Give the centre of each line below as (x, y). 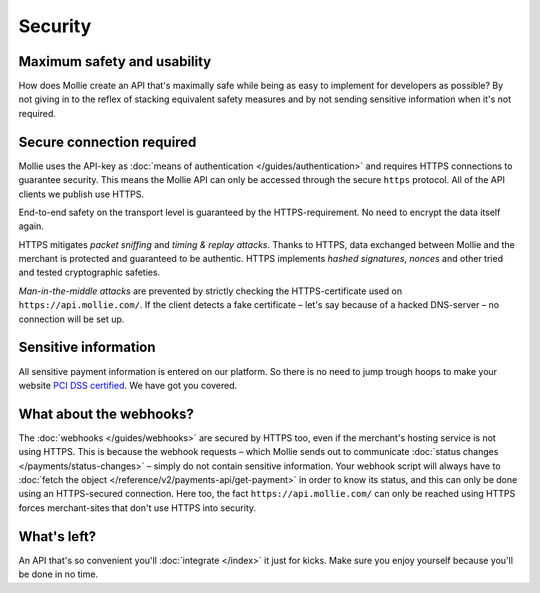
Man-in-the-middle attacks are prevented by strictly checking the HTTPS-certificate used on (210, 291)
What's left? (57, 536)
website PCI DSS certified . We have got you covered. (128, 385)
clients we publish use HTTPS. (81, 194)
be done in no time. (58, 574)
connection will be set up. (71, 319)
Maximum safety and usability (115, 61)
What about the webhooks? (106, 413)
